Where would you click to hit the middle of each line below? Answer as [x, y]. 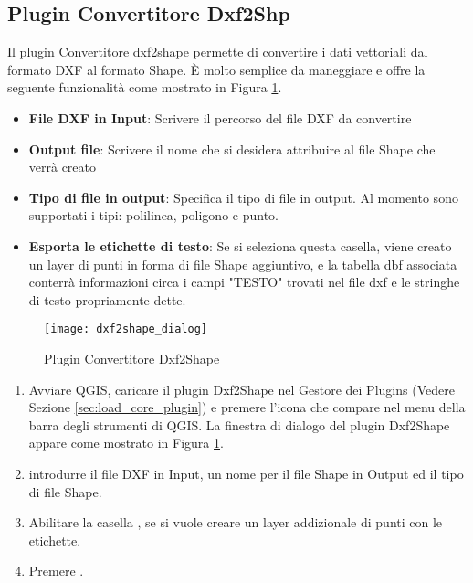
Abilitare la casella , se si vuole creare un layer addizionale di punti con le [236, 522]
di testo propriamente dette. [107, 299]
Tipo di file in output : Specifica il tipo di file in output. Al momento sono [243, 197]
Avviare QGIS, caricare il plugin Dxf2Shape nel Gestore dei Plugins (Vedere [242, 389]
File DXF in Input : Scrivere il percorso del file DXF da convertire [220, 117]
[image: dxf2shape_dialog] [126, 329]
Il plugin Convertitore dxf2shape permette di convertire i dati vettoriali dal [218, 52]
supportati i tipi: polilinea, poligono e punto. [153, 215]
